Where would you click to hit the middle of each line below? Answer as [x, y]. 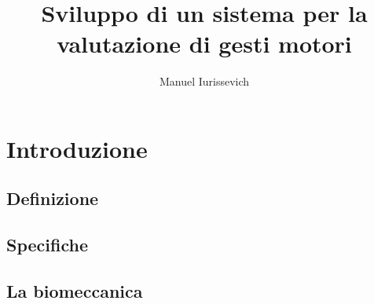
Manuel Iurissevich [204, 81]
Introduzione [77, 148]
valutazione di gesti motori [204, 44]
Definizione [53, 198]
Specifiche [47, 245]
